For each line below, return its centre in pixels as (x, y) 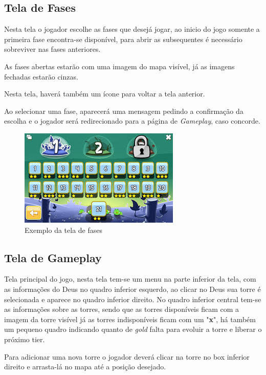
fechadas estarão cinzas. (41, 76)
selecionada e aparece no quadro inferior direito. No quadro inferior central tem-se (133, 299)
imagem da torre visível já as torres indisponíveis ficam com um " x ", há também (130, 319)
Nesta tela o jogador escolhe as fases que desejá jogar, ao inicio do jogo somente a (132, 29)
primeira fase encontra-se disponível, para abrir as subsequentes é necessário (123, 39)
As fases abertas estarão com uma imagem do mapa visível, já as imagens (119, 66)
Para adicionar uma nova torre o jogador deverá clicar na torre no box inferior (127, 356)
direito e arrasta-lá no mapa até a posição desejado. (85, 367)
